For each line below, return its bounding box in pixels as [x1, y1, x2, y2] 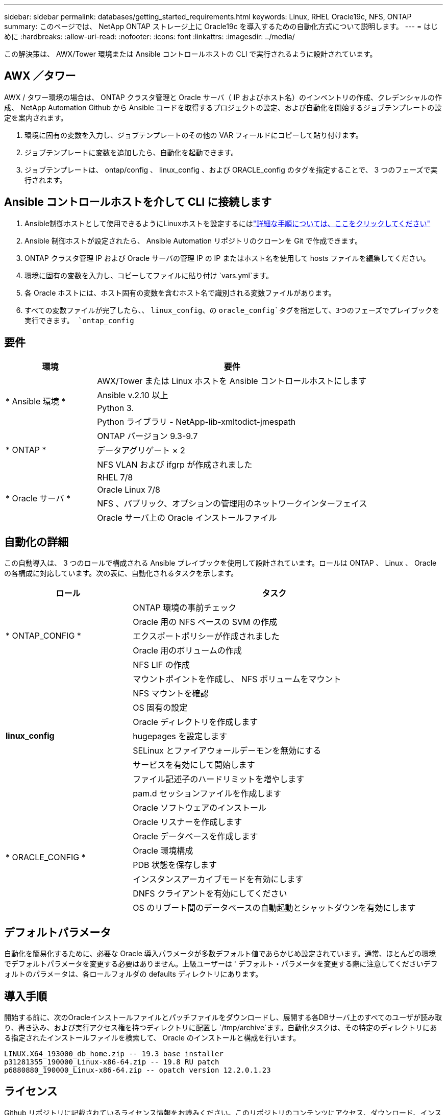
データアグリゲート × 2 [97, 445, 185, 455]
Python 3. [97, 402, 134, 413]
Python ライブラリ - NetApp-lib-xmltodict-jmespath [97, 416, 296, 427]
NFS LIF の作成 [133, 660, 190, 670]
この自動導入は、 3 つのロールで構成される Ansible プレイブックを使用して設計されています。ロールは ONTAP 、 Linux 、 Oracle [4, 559, 437, 568]
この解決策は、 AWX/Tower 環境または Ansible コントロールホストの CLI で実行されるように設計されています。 [4, 50, 377, 58]
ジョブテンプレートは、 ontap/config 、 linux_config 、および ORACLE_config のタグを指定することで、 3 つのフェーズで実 [24, 165, 438, 174]
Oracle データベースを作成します [133, 831, 258, 842]
